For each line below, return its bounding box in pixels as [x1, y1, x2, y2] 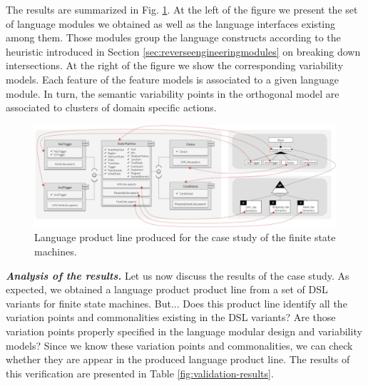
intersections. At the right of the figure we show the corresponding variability [6, 58, 344, 73]
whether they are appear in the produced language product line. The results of [6, 352, 350, 367]
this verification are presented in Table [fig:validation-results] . [6, 365, 274, 380]
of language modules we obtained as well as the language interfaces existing [6, 16, 335, 31]
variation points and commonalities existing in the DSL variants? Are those [6, 310, 336, 325]
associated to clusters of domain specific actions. [6, 100, 217, 115]
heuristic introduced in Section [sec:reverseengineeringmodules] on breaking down [6, 44, 361, 59]
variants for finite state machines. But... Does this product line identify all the [6, 295, 347, 310]
